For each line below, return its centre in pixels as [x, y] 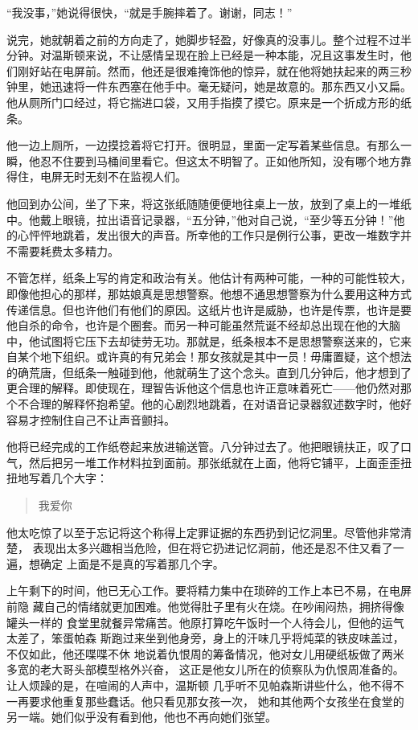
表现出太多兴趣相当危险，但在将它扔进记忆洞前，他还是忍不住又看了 [213, 548]
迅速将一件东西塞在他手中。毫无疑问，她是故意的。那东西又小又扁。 [231, 86]
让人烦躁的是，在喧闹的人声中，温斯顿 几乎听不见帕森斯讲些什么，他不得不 [205, 685]
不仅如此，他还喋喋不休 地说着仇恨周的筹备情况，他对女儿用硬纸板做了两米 [205, 653]
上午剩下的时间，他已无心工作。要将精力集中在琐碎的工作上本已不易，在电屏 [209, 591]
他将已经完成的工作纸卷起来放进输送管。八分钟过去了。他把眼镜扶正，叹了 [203, 447]
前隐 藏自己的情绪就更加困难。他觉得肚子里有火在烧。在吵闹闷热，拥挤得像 [205, 606]
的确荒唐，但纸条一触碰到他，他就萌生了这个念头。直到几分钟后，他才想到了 [209, 372]
